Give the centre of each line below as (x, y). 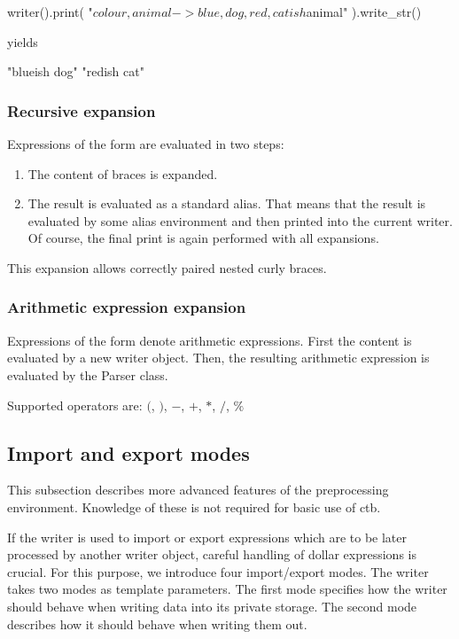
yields (23, 41)
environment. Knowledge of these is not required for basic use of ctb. (194, 507)
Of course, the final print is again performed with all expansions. (203, 238)
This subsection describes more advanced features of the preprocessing (198, 490)
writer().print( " (50, 12)
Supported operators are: (75, 405)
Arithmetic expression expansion (127, 307)
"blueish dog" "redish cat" (76, 71)
